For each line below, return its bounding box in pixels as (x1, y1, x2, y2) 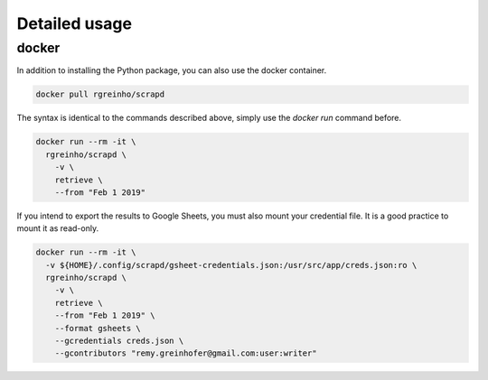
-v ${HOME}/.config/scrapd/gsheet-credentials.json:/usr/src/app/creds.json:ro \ (45, 260, 418, 270)
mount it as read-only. (16, 223, 99, 234)
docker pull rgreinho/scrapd (35, 89, 165, 99)
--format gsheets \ (54, 323, 142, 333)
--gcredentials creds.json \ (54, 336, 184, 346)
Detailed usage (16, 14, 133, 33)
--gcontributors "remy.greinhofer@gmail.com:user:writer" (54, 348, 317, 358)
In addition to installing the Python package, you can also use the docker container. (16, 65, 327, 76)
